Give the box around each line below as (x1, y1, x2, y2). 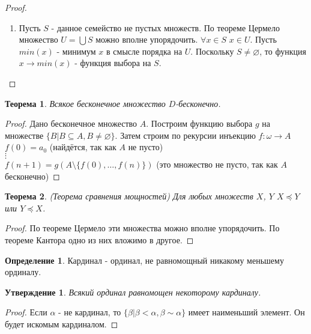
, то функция (259, 44, 306, 57)
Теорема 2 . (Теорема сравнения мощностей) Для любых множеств (5, 190, 253, 202)
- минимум (56, 44, 96, 57)
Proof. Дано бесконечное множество (5, 117, 137, 130)
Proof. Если (5, 306, 47, 318)
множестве (5, 129, 44, 141)
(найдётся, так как (49, 141, 116, 153)
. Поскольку (190, 44, 234, 57)
